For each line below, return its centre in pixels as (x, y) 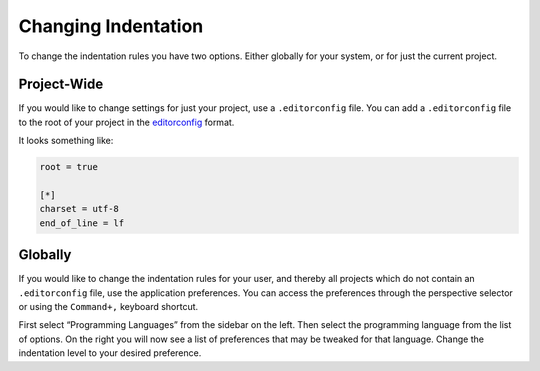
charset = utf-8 (79, 209)
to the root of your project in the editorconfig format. (126, 122)
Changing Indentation (111, 26)
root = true (69, 167)
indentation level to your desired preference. (110, 353)
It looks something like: (66, 141)
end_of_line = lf (82, 223)
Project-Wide (61, 84)
